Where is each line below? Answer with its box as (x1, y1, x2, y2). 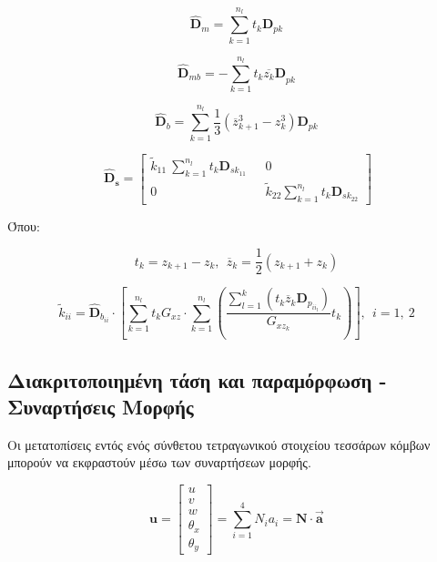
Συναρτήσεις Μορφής (7, 393, 194, 421)
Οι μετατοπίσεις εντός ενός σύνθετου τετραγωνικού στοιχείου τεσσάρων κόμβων (7, 434, 431, 454)
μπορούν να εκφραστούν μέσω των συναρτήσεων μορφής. (7, 453, 311, 472)
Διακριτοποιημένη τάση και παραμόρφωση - (7, 365, 387, 393)
